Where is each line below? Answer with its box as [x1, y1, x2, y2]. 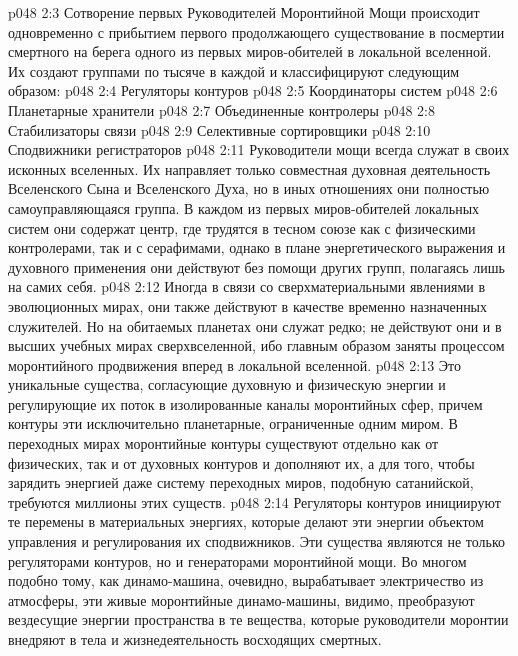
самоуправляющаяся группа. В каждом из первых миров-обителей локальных [8, 197, 480, 218]
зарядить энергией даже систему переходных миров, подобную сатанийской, [8, 472, 474, 493]
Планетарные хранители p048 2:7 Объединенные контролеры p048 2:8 [8, 99, 435, 120]
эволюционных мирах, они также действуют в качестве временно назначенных [8, 295, 488, 316]
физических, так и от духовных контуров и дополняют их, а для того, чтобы [8, 452, 475, 473]
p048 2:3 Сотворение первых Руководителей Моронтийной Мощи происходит [8, 2, 480, 22]
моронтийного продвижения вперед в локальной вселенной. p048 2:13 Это [8, 354, 461, 375]
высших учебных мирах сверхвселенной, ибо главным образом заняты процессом [8, 335, 505, 356]
